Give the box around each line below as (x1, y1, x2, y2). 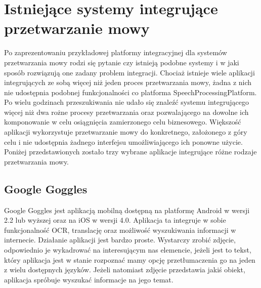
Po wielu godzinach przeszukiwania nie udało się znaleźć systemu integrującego (4, 97, 249, 107)
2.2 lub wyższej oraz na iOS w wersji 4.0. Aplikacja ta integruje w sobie (4, 215, 226, 225)
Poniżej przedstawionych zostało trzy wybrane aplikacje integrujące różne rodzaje (4, 146, 257, 157)
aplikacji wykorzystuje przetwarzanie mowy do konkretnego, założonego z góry (4, 127, 247, 137)
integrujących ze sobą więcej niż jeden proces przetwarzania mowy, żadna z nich (4, 77, 252, 88)
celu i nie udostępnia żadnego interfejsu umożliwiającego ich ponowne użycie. (4, 136, 243, 147)
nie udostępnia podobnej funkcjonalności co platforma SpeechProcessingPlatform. (4, 87, 257, 97)
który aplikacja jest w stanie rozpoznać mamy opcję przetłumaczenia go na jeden (4, 254, 255, 265)
